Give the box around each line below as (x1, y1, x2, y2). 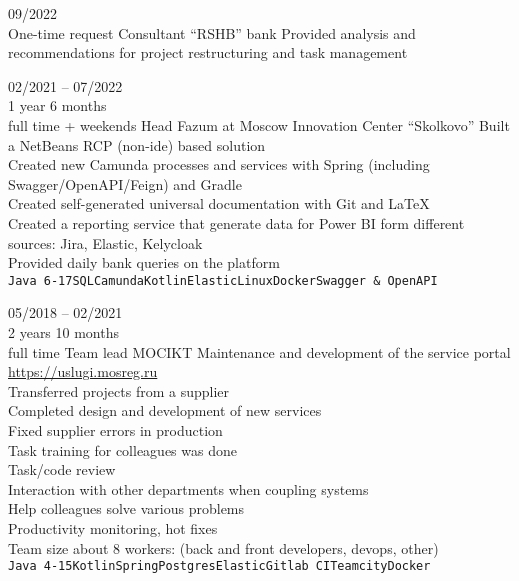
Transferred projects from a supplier (8, 380, 229, 401)
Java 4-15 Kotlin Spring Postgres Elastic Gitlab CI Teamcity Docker (8, 559, 431, 574)
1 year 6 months (8, 95, 107, 116)
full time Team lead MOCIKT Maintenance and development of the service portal (8, 341, 511, 362)
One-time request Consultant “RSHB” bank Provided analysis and (8, 22, 416, 43)
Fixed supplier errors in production (8, 419, 223, 440)
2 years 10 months (8, 321, 120, 342)
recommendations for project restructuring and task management (8, 42, 408, 63)
